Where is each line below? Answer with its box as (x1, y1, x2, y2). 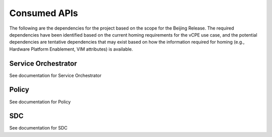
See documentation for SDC (9, 125, 67, 131)
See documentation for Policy (9, 98, 71, 105)
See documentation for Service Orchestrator (9, 72, 102, 78)
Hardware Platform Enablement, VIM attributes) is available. (9, 46, 133, 52)
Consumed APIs (9, 8, 78, 19)
